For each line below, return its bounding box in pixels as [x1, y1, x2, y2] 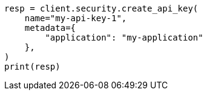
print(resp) [4, 62, 61, 71]
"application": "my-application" [45, 33, 203, 42]
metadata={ [24, 23, 76, 33]
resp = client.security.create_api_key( [4, 4, 199, 13]
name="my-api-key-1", [24, 13, 127, 23]
